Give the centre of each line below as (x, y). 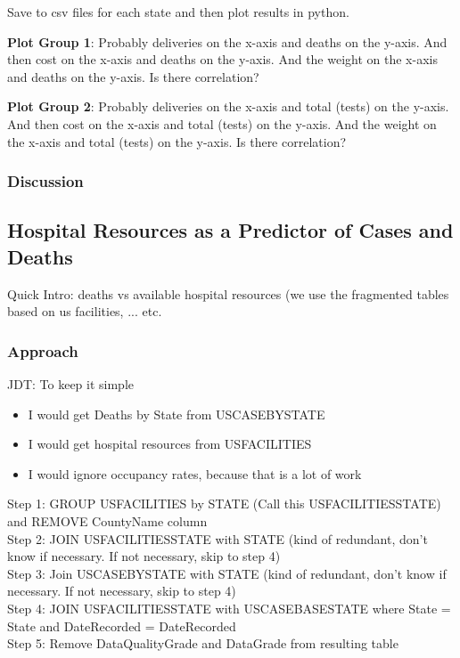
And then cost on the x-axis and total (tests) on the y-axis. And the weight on (222, 123)
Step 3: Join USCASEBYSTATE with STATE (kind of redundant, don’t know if (227, 573)
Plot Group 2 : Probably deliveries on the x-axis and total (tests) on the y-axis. (228, 106)
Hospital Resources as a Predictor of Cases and (230, 230)
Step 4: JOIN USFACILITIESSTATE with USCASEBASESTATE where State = (229, 608)
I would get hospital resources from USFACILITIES (170, 444)
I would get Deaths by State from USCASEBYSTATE (177, 414)
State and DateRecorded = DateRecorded (122, 626)
